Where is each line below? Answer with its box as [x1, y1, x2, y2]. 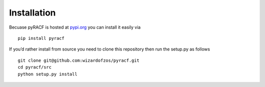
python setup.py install [18, 71, 78, 77]
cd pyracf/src [18, 65, 52, 70]
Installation [9, 7, 56, 18]
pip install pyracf [18, 35, 65, 41]
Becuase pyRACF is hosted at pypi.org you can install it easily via [9, 24, 141, 30]
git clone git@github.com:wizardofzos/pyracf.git [18, 57, 140, 63]
